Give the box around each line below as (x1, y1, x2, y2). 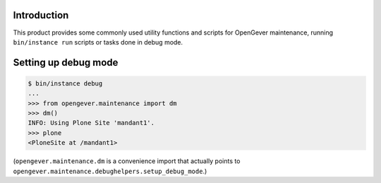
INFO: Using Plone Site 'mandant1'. (28, 119, 155, 127)
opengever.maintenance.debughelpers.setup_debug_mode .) (13, 167, 207, 175)
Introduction (13, 9, 69, 21)
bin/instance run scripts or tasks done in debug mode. (13, 37, 183, 46)
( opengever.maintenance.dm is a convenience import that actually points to (13, 157, 241, 165)
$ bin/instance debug (28, 79, 103, 88)
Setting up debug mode (13, 57, 119, 69)
